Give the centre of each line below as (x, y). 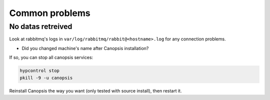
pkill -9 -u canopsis (46, 78)
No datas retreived (41, 26)
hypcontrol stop (40, 71)
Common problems (50, 13)
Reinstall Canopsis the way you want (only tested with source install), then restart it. (95, 90)
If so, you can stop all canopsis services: (51, 57)
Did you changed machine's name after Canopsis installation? (85, 48)
